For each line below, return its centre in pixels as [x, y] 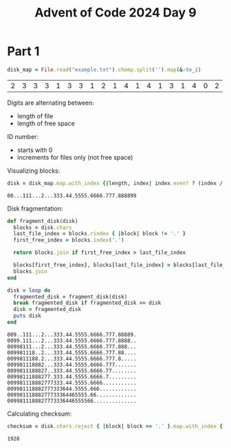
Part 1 [23, 51]
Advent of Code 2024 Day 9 [115, 13]
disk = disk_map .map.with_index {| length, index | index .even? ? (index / [115, 183]
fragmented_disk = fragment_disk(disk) [70, 297]
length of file [35, 116]
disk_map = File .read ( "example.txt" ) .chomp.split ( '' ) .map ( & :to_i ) [104, 70]
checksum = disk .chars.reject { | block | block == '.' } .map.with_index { [115, 426]
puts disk [27, 316]
